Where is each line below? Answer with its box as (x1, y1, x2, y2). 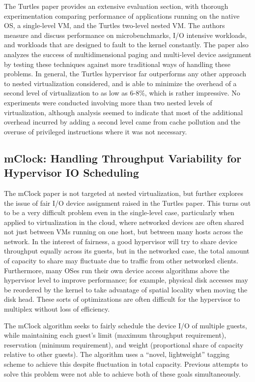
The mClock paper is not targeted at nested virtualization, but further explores (4, 188, 243, 198)
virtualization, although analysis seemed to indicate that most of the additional (4, 107, 243, 117)
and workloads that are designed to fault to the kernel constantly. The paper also (4, 39, 249, 50)
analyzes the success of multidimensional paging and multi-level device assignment (4, 49, 252, 59)
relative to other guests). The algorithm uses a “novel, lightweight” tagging (4, 349, 229, 359)
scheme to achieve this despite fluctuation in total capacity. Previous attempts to (4, 359, 248, 369)
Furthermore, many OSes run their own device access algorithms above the (4, 265, 229, 275)
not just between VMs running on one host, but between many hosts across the (4, 226, 243, 237)
